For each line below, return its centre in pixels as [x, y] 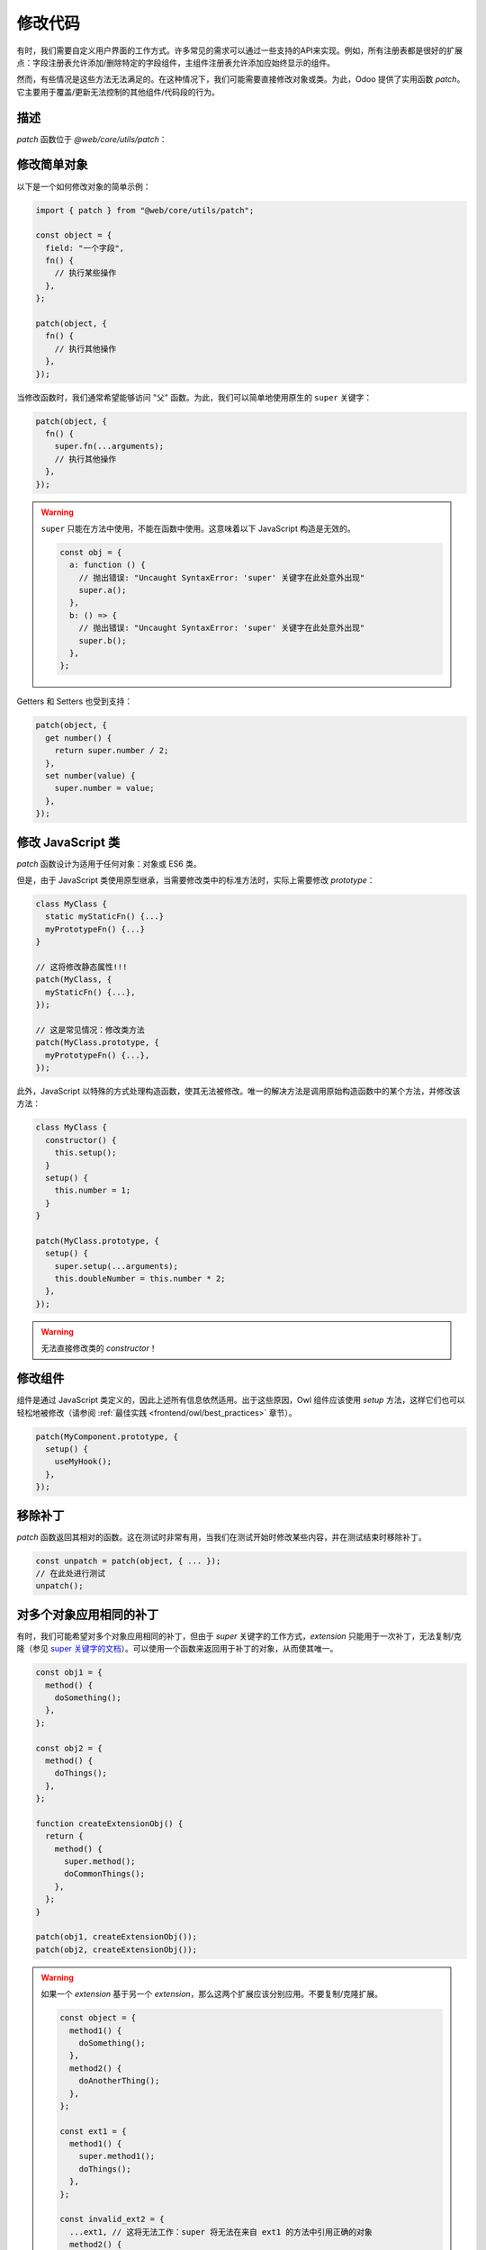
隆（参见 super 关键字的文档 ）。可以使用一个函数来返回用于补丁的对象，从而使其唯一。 [177, 1649]
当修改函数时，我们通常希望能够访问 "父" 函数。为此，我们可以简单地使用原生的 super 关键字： [194, 397]
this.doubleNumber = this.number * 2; [140, 1279]
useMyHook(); [83, 1462]
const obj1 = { [69, 1673]
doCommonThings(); [105, 1874]
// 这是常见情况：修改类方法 [90, 1030]
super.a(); [103, 590]
